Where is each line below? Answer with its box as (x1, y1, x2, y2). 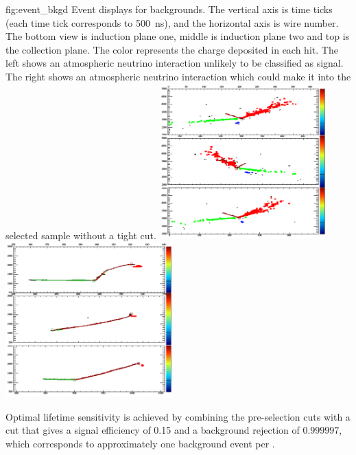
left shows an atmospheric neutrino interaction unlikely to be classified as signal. (5, 56, 344, 70)
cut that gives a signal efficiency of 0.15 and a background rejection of (5, 423, 300, 437)
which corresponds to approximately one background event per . (5, 436, 275, 451)
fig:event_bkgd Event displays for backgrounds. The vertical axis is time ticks (5, 2, 333, 16)
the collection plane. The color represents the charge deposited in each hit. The (5, 42, 338, 56)
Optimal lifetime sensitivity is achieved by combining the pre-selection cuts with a (5, 409, 351, 423)
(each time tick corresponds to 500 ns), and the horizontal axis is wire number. (5, 15, 339, 30)
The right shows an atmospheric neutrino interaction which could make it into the (5, 69, 351, 83)
